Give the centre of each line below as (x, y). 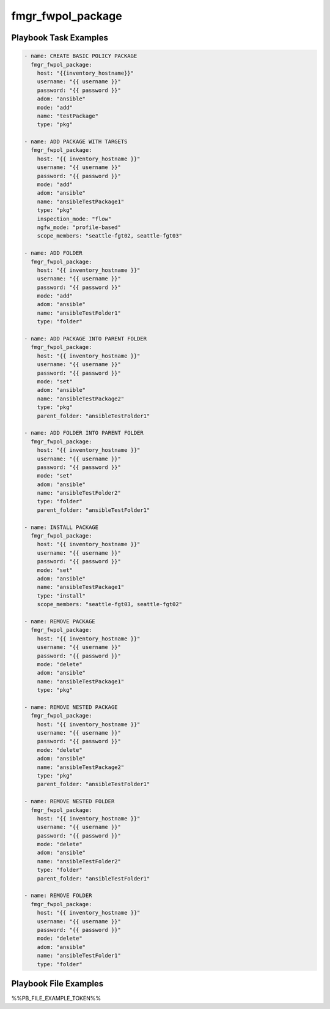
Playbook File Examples (57, 984)
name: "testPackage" (68, 116)
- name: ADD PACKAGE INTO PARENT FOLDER (85, 339)
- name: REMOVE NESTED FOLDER (69, 801)
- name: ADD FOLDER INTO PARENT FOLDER (84, 433)
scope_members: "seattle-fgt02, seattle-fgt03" (110, 236)
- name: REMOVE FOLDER (58, 896)
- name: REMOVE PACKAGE (60, 621)
